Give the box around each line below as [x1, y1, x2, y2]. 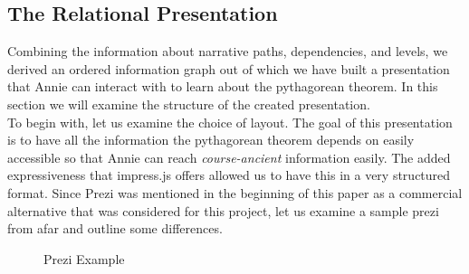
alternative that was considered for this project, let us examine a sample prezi [7, 201, 439, 220]
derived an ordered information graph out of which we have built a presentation [7, 59, 450, 78]
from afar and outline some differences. [7, 219, 223, 238]
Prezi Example [43, 249, 125, 268]
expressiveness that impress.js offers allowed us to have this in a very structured [7, 165, 451, 184]
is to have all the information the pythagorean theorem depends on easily [7, 130, 415, 149]
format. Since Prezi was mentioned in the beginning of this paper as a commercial [7, 183, 463, 202]
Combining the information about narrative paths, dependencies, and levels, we [7, 42, 448, 61]
